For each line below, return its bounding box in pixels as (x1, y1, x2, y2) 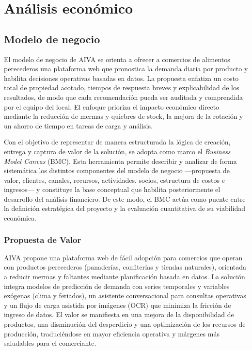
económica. (4, 213, 36, 223)
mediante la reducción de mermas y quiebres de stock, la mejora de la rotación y (4, 111, 243, 121)
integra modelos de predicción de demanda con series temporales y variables (4, 281, 230, 291)
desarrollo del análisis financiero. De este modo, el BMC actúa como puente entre (4, 193, 246, 204)
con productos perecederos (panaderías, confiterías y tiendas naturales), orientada (4, 262, 247, 272)
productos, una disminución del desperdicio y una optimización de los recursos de (4, 319, 246, 329)
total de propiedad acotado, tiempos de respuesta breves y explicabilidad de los (4, 82, 239, 93)
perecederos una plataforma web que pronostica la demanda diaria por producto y (4, 64, 248, 74)
